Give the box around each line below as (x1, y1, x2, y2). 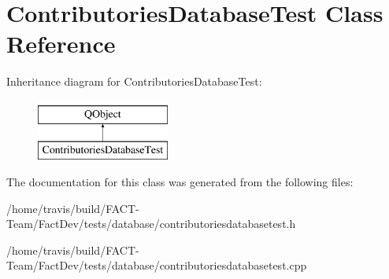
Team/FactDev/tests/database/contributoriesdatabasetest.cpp (6, 257, 307, 273)
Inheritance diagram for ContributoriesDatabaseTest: (6, 73, 262, 90)
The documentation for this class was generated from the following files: (6, 174, 354, 190)
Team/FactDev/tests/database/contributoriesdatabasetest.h (6, 215, 296, 232)
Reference (6, 28, 116, 60)
